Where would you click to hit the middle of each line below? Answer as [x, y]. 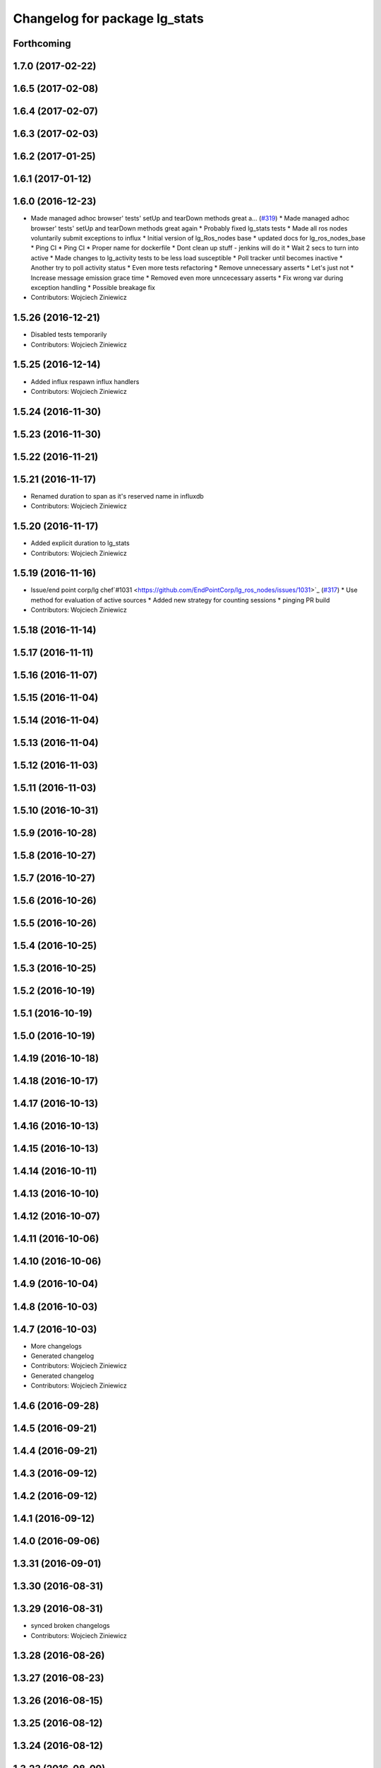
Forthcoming [42, 43]
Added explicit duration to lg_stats [80, 543]
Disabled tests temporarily [69, 335]
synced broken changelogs [70, 1626]
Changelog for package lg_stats [108, 18]
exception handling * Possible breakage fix [93, 287]
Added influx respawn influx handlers [85, 381]
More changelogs [56, 1346]
